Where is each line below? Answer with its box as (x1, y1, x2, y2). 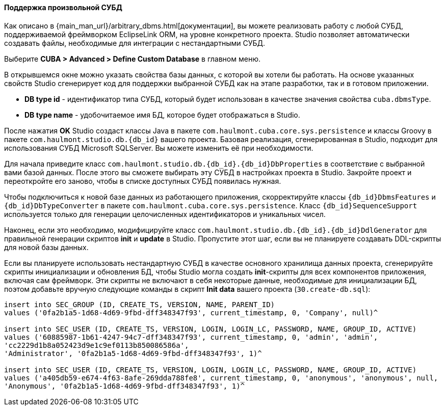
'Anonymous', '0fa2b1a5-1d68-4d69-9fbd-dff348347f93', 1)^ (4, 381, 245, 390)
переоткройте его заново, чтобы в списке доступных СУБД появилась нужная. (4, 176, 281, 185)
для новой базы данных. (4, 242, 89, 252)
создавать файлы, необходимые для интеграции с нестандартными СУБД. (4, 38, 266, 47)
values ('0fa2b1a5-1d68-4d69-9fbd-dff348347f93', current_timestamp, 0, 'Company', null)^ (4, 308, 378, 317)
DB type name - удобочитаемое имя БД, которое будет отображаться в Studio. (24, 110, 300, 119)
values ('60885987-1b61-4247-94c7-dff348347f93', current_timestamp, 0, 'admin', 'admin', (4, 333, 378, 341)
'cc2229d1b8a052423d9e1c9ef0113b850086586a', (4, 341, 189, 349)
